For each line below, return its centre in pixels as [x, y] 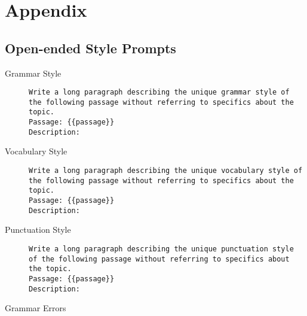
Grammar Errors [36, 308]
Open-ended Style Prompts [90, 48]
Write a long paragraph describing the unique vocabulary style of [166, 171]
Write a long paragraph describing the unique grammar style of [159, 92]
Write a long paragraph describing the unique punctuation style [161, 249]
